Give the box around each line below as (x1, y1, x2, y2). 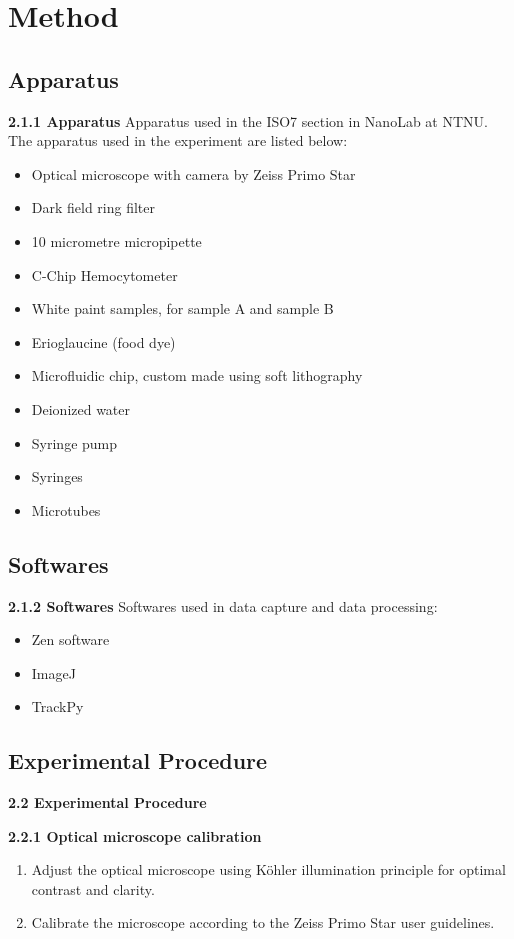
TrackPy (31, 696, 84, 717)
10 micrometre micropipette (31, 230, 202, 251)
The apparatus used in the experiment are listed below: (8, 130, 348, 151)
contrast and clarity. (31, 878, 155, 899)
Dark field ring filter (31, 197, 156, 218)
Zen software (31, 629, 110, 650)
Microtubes (31, 499, 101, 520)
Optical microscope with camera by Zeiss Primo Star (31, 163, 356, 184)
